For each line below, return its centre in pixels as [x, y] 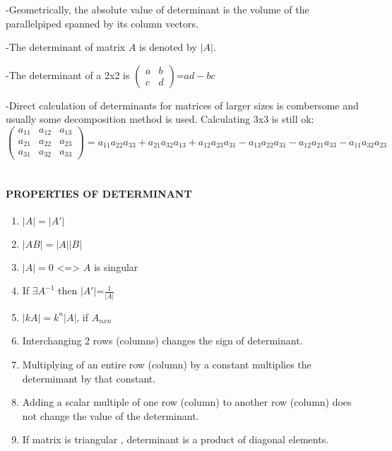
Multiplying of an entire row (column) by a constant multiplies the [167, 364]
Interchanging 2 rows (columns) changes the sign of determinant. [162, 341]
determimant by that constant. [89, 378]
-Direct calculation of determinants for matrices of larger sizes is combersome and [182, 105]
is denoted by [168, 47]
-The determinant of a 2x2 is [68, 74]
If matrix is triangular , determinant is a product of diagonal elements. [176, 439]
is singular [116, 266]
